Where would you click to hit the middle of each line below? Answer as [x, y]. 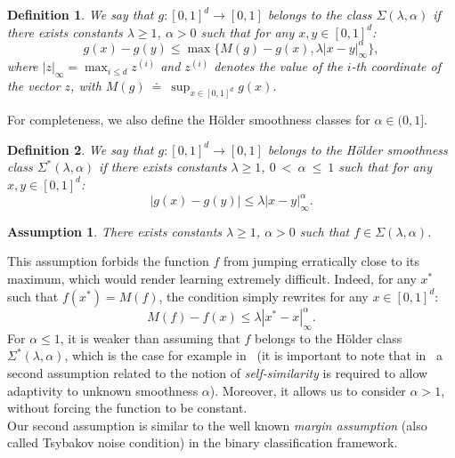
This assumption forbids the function [108, 261]
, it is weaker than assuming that [150, 337]
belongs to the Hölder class [329, 337]
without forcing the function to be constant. [127, 408]
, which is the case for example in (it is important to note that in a [254, 355]
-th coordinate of [396, 66]
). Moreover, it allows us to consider [308, 390]
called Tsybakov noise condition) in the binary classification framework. [203, 442]
